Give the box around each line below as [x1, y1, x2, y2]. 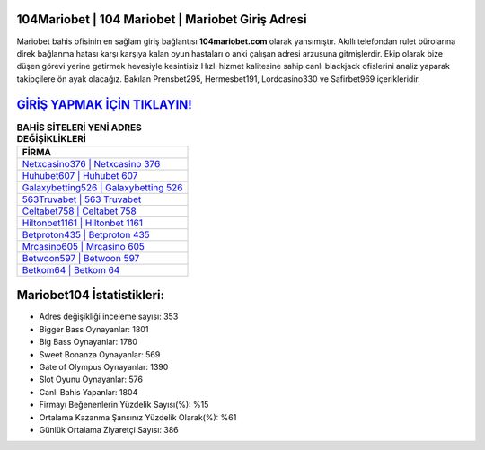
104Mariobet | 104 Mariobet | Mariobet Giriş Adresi [16, 12, 307, 27]
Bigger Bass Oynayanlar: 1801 [39, 323, 149, 334]
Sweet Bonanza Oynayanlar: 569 [39, 349, 161, 359]
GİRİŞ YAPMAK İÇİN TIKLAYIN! [16, 97, 192, 112]
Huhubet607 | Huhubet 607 [22, 169, 138, 181]
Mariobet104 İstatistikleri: [16, 287, 165, 303]
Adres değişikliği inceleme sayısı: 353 [39, 311, 179, 322]
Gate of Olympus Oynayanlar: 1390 [39, 362, 169, 373]
